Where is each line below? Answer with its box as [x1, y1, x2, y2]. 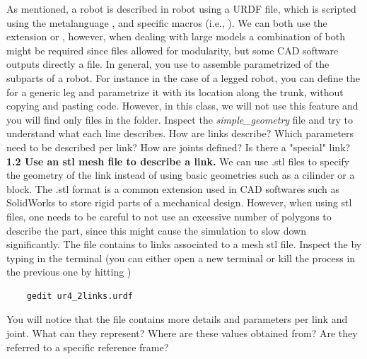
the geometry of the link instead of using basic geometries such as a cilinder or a [6, 167, 355, 182]
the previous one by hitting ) [6, 264, 132, 279]
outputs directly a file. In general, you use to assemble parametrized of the [6, 57, 330, 71]
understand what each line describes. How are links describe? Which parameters [6, 126, 354, 141]
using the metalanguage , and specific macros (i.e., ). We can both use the [6, 15, 327, 30]
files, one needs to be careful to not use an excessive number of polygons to [6, 208, 332, 223]
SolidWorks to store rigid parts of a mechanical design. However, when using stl [6, 195, 352, 210]
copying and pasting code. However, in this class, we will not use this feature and [6, 98, 359, 113]
